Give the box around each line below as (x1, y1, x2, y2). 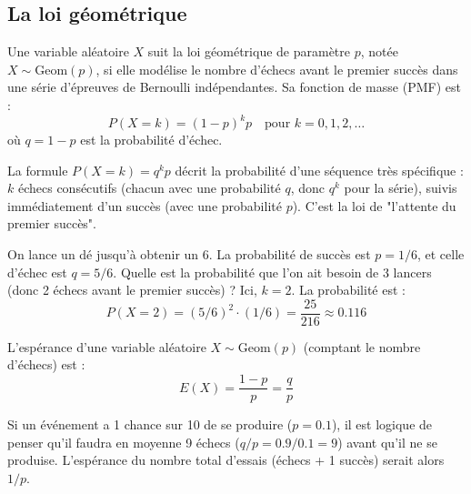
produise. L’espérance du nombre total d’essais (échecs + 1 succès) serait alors (7, 450, 445, 469)
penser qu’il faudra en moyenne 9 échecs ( (7, 432, 240, 451)
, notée (360, 42, 398, 61)
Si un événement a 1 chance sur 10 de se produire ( (7, 415, 293, 434)
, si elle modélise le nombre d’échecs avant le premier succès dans (95, 59, 458, 78)
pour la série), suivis (344, 178, 457, 197)
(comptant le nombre (303, 337, 421, 356)
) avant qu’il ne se (337, 432, 437, 451)
